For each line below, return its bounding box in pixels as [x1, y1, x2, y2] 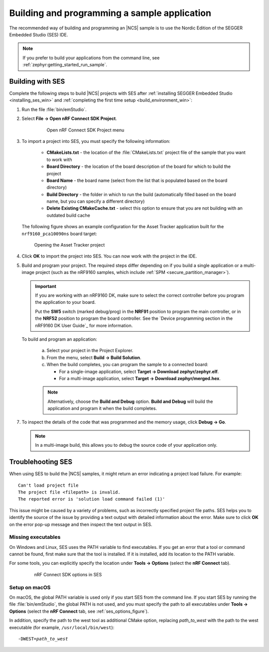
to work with [46, 156, 72, 162]
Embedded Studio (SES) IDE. [9, 31, 68, 37]
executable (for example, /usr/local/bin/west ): [9, 624, 115, 630]
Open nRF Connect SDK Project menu [46, 127, 125, 133]
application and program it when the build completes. [47, 405, 157, 411]
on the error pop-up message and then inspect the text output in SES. [9, 521, 152, 527]
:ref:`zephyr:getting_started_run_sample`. [22, 62, 107, 68]
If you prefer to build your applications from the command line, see [22, 55, 160, 61]
